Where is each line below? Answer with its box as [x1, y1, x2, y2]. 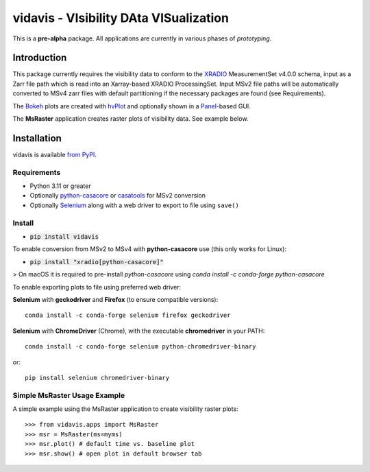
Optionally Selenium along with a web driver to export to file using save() [29, 201, 239, 209]
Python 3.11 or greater [29, 182, 92, 190]
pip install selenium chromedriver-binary [25, 374, 170, 381]
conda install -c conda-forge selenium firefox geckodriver [25, 311, 231, 319]
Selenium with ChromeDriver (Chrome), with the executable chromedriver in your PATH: [12, 327, 265, 335]
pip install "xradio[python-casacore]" [29, 258, 164, 265]
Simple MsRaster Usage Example [12, 390, 125, 400]
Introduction [12, 52, 67, 64]
